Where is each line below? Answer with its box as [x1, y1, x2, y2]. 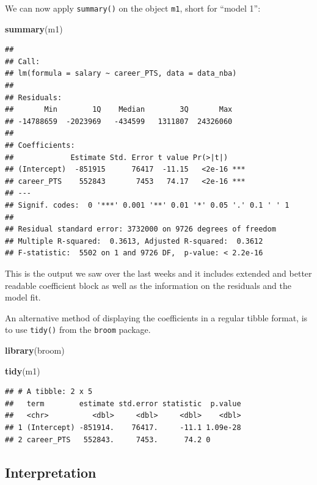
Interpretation [5, 462, 97, 481]
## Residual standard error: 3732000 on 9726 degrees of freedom [5, 225, 276, 234]
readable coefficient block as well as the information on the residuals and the [5, 279, 292, 291]
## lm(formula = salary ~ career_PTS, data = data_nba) [5, 69, 237, 78]
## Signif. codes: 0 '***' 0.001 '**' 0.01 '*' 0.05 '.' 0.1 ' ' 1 [5, 200, 290, 210]
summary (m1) [5, 22, 63, 35]
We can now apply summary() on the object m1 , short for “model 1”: [5, 2, 261, 14]
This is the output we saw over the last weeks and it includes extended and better [5, 266, 312, 279]
